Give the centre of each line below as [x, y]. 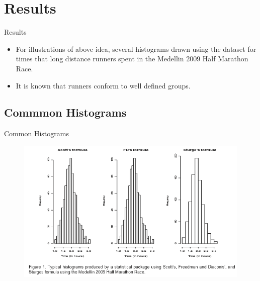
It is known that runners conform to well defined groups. [103, 85]
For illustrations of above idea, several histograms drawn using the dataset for [136, 49]
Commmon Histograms [65, 112]
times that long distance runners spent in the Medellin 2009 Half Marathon [132, 59]
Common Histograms [36, 133]
